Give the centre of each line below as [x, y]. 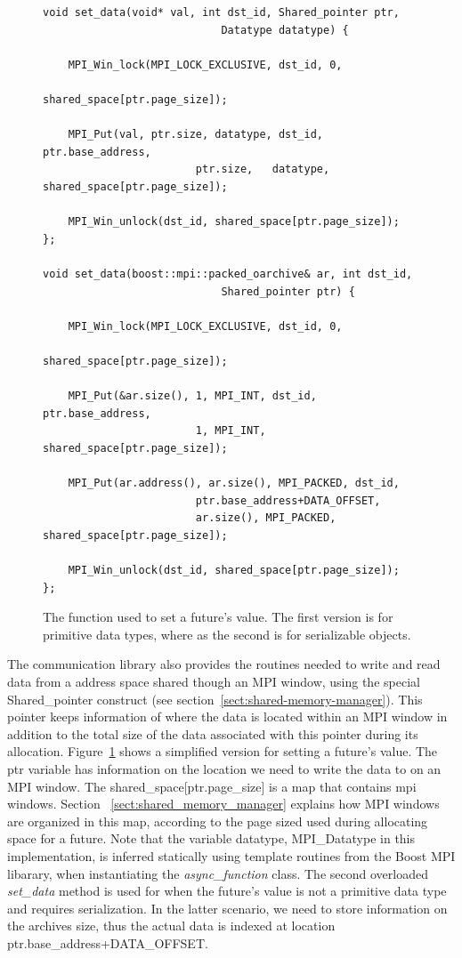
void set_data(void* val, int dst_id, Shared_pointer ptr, [221, 12]
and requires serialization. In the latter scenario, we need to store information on [227, 908]
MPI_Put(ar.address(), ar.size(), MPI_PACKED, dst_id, [234, 483]
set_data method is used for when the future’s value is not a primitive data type [227, 891]
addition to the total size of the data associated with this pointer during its [213, 733]
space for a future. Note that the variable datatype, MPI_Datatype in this [211, 838]
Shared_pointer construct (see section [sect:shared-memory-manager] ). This [215, 699]
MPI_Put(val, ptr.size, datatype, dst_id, [195, 135]
